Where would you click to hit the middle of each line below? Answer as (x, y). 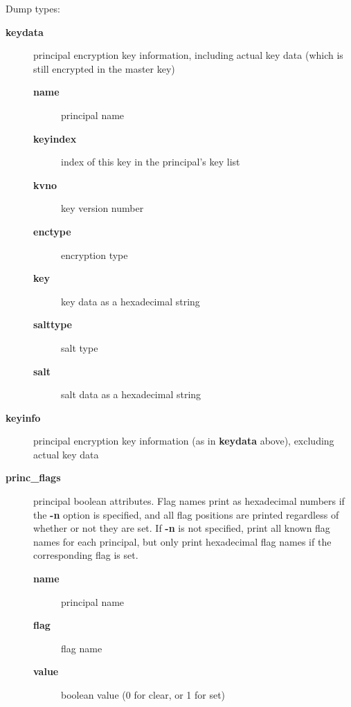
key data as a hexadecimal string (130, 301)
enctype (52, 231)
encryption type (94, 254)
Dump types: (33, 8)
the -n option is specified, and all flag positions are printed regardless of (186, 514)
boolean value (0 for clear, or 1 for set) (143, 695)
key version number (102, 208)
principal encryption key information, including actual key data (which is (188, 55)
